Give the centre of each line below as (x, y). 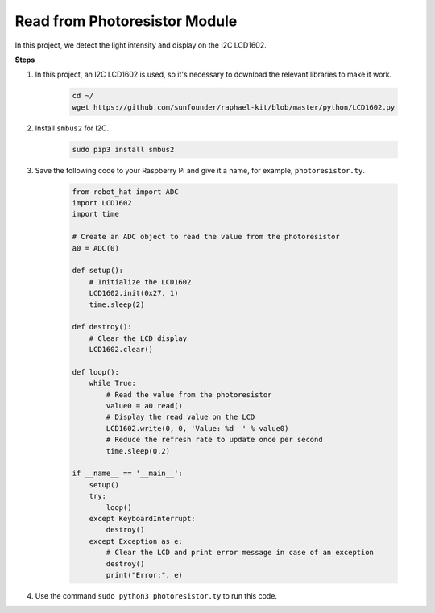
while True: (113, 383)
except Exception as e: (136, 541)
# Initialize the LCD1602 (140, 282)
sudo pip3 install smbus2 (123, 149)
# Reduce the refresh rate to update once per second (214, 440)
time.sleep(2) (117, 304)
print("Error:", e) (144, 575)
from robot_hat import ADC (125, 192)
